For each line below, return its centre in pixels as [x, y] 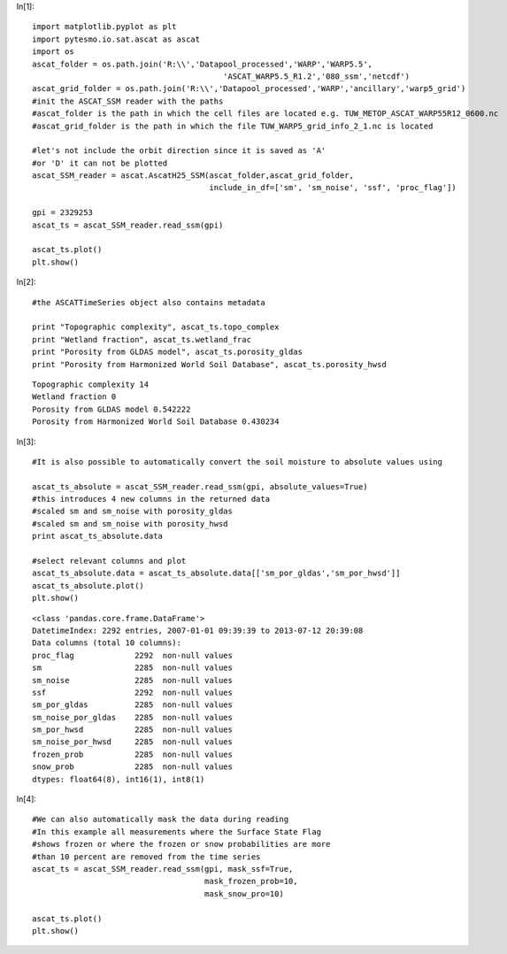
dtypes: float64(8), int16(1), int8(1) [119, 779]
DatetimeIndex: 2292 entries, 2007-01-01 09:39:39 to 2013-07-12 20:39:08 [198, 630]
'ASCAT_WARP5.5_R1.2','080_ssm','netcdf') [316, 76]
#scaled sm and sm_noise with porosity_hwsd [131, 523]
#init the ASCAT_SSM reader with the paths [128, 101]
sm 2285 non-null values [133, 668]
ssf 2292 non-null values [133, 692]
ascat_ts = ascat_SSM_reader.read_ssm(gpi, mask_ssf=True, [163, 869]
